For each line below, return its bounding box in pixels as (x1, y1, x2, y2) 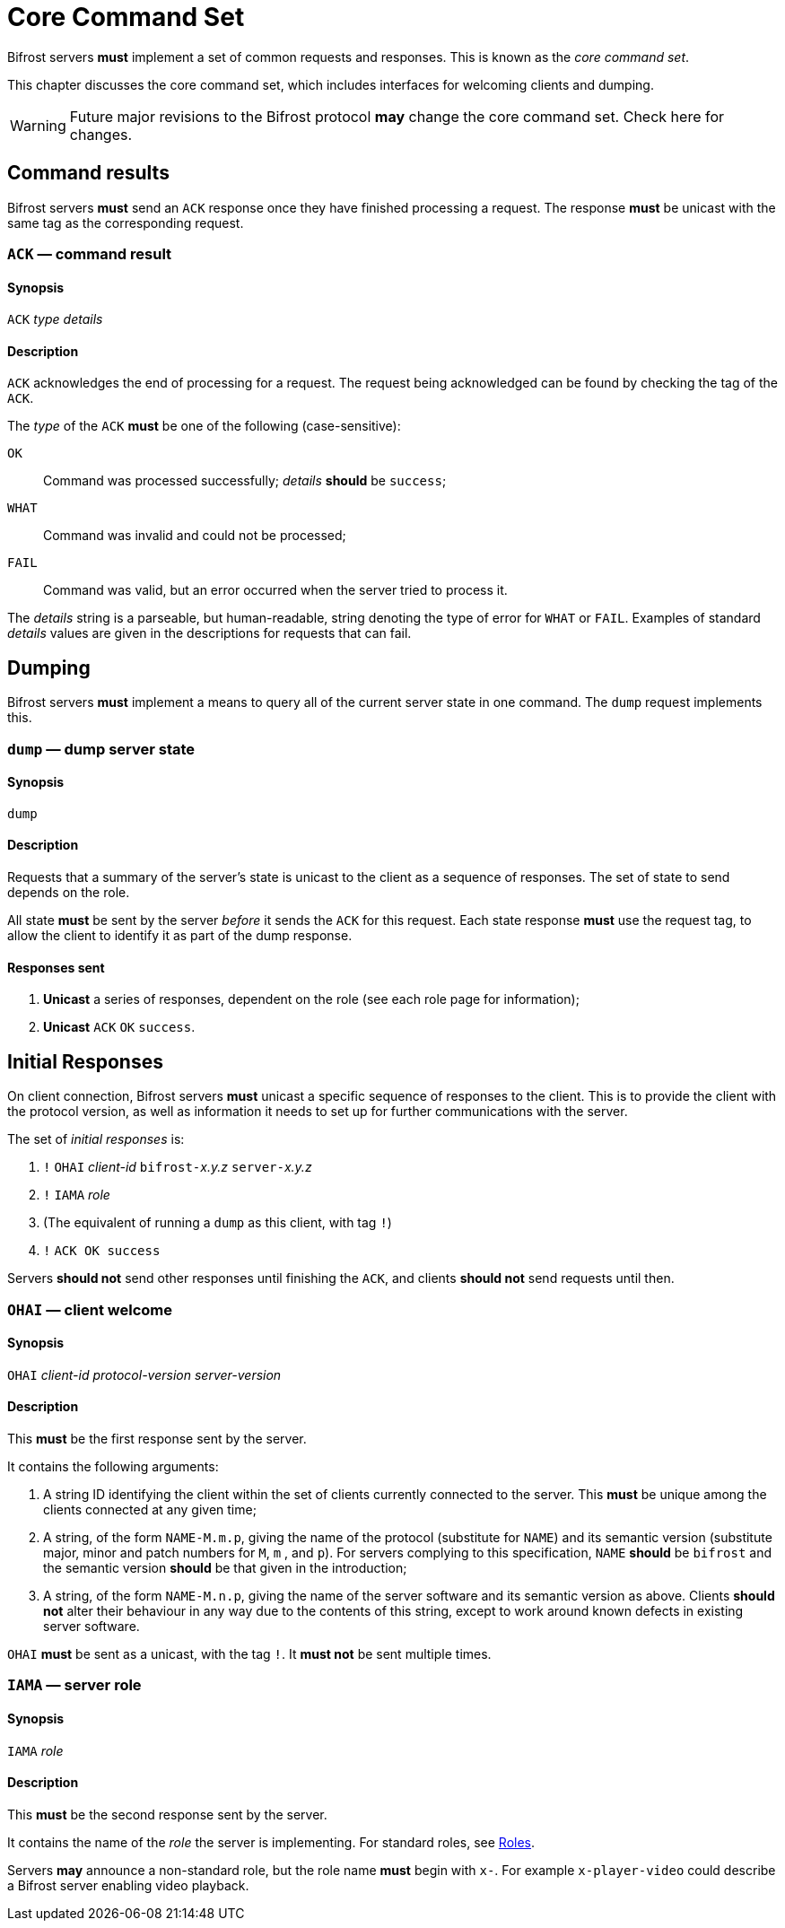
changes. (69, 125, 133, 144)
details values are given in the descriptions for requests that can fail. (7, 625, 412, 641)
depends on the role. (7, 885, 130, 901)
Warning (10, 116, 66, 135)
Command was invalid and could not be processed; (43, 528, 346, 544)
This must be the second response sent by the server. (7, 1806, 327, 1822)
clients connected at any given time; (43, 1501, 257, 1517)
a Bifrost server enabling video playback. (7, 1877, 249, 1893)
